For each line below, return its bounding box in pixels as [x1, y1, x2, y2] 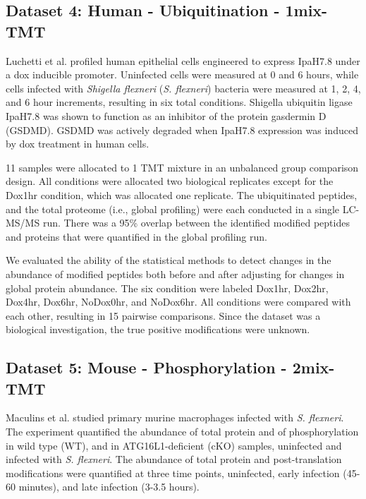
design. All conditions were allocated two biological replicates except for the [6, 174, 334, 188]
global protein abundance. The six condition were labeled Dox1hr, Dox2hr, [6, 280, 329, 295]
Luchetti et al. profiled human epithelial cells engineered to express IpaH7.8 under [6, 53, 360, 68]
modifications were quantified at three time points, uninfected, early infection [6, 465, 340, 480]
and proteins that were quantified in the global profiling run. [6, 229, 267, 244]
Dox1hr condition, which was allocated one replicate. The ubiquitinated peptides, [6, 187, 358, 202]
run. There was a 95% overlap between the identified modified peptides [42, 215, 350, 230]
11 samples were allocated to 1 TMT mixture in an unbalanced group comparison [6, 160, 359, 174]
